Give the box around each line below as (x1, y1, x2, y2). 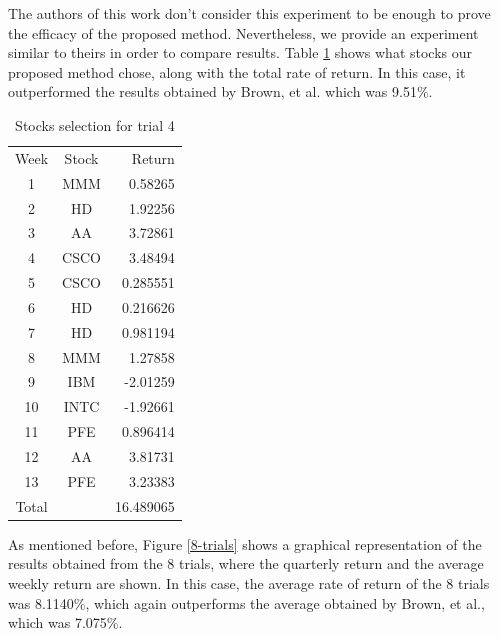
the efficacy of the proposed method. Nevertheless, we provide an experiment (8, 22, 479, 43)
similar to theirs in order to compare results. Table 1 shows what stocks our (8, 42, 473, 63)
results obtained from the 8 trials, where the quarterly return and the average (8, 553, 484, 574)
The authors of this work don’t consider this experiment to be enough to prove (8, 3, 491, 23)
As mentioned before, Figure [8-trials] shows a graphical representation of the (8, 533, 482, 554)
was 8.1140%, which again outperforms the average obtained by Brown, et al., (8, 592, 485, 613)
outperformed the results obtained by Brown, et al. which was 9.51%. (8, 81, 433, 102)
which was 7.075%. (8, 612, 123, 633)
